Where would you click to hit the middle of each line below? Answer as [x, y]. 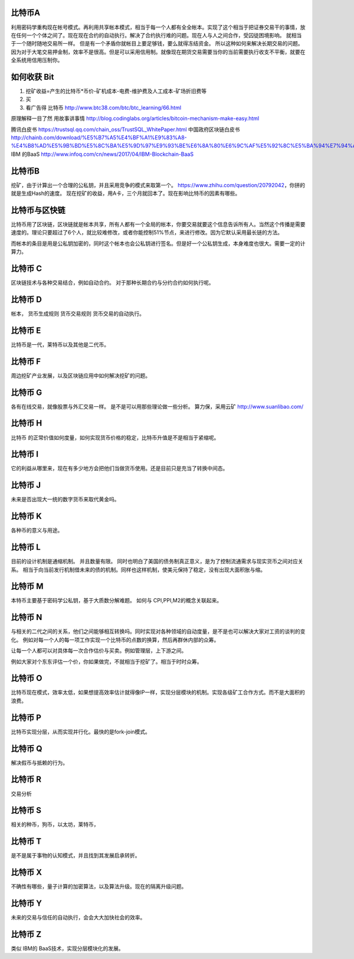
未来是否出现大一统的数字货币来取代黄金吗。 [65, 500]
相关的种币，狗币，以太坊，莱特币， [55, 824]
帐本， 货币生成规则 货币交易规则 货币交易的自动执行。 [78, 314]
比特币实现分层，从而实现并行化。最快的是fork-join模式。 [81, 732]
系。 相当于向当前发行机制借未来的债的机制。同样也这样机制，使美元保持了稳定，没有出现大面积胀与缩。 [138, 569]
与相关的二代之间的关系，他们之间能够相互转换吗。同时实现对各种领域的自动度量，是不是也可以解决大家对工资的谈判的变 [158, 631]
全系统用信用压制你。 [37, 60]
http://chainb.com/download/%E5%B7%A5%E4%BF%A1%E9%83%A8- [99, 137]
